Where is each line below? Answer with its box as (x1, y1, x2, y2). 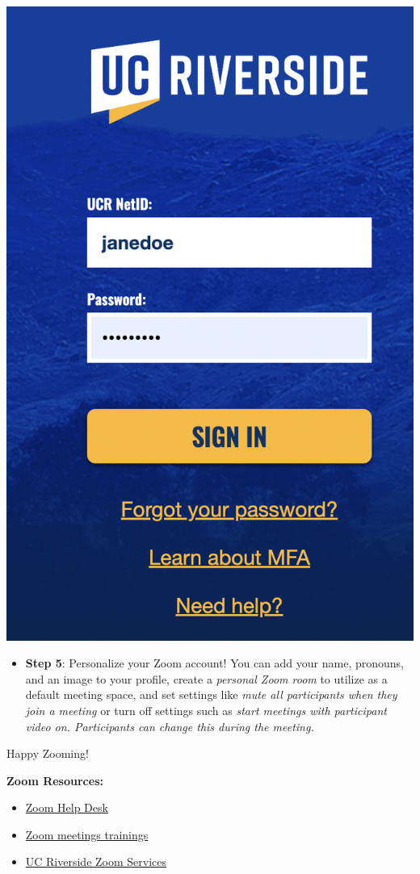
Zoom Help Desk (25, 799, 108, 816)
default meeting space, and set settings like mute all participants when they (25, 686, 397, 703)
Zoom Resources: (6, 772, 103, 788)
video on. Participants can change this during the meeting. (25, 717, 314, 734)
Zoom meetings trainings (25, 826, 149, 843)
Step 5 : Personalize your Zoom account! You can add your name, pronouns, (25, 654, 404, 671)
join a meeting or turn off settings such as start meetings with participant (25, 701, 387, 718)
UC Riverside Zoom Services (25, 853, 167, 870)
